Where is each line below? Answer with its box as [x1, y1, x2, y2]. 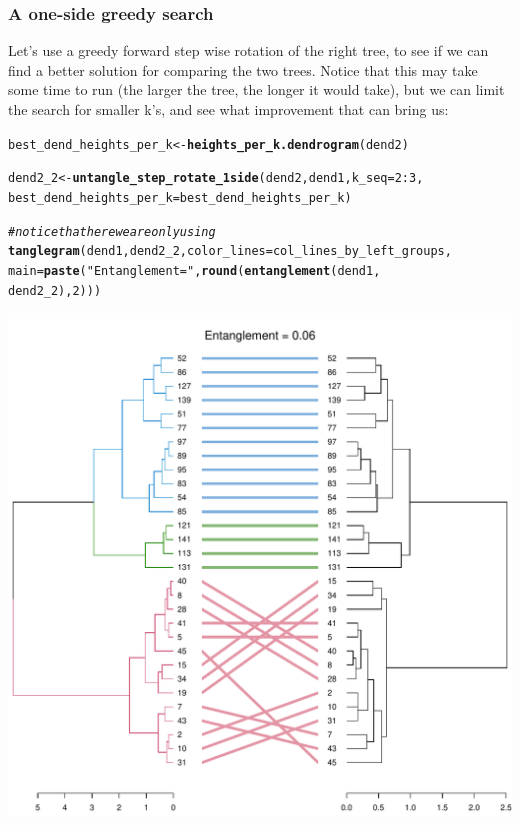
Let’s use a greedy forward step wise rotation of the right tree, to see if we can [8, 40, 489, 61]
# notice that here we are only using [8, 224, 216, 239]
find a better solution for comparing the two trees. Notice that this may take [8, 59, 478, 80]
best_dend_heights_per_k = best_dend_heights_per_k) [8, 190, 352, 205]
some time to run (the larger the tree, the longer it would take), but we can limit [8, 79, 505, 100]
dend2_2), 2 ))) [8, 283, 102, 298]
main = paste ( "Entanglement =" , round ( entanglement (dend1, [8, 263, 381, 278]
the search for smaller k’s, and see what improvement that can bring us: [8, 99, 449, 119]
